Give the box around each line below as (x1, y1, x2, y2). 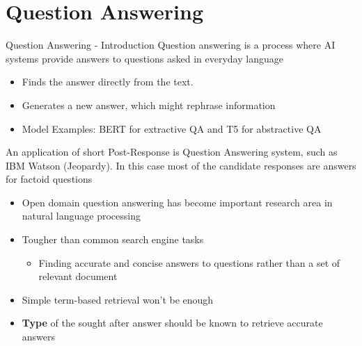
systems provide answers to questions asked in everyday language (6, 51, 283, 65)
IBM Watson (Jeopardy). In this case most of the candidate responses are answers (6, 158, 356, 172)
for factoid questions (6, 172, 93, 186)
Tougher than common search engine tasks (22, 232, 204, 247)
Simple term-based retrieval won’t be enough (22, 292, 214, 306)
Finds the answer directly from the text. (22, 74, 194, 89)
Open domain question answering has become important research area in (22, 195, 333, 209)
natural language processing (22, 208, 141, 223)
